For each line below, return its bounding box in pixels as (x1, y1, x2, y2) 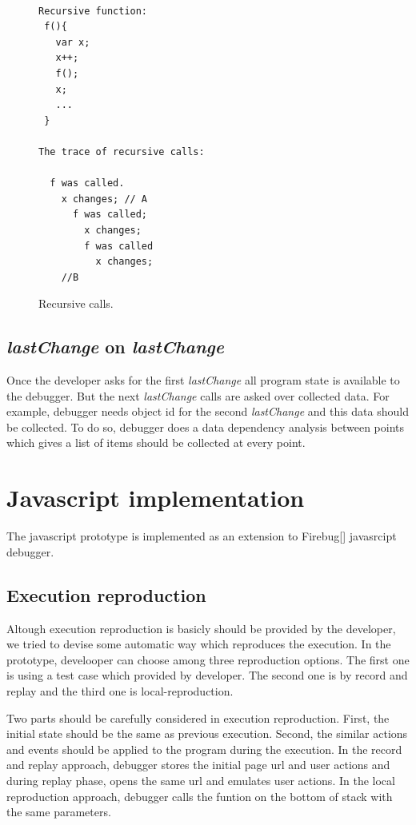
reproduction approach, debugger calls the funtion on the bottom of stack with (6, 787, 393, 804)
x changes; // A (61, 193, 148, 205)
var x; (55, 36, 90, 48)
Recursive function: (38, 5, 148, 17)
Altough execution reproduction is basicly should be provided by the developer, (6, 620, 396, 636)
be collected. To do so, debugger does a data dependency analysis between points (6, 418, 405, 435)
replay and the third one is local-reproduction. (6, 682, 234, 699)
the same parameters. (6, 803, 111, 820)
